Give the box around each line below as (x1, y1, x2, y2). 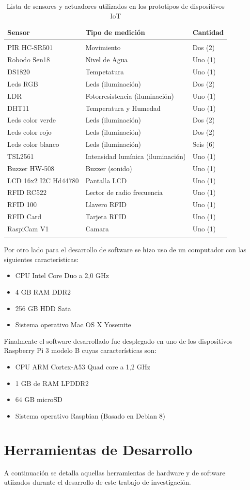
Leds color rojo (7, 127, 52, 137)
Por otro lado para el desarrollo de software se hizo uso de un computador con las (4, 245, 247, 255)
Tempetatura (85, 66, 124, 76)
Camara (85, 223, 109, 233)
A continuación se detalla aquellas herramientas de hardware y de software (4, 467, 226, 477)
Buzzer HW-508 (7, 163, 55, 173)
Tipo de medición (85, 27, 145, 37)
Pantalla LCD (85, 175, 127, 185)
